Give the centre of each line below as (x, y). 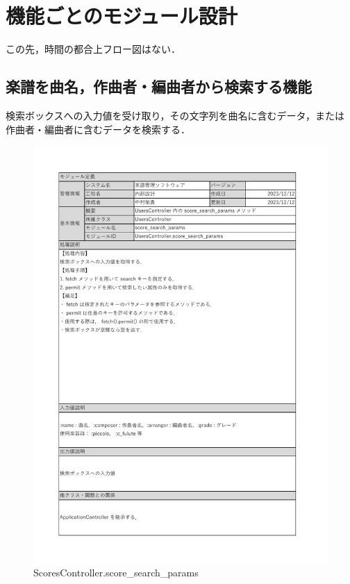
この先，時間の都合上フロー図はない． (93, 49)
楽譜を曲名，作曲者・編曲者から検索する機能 (159, 86)
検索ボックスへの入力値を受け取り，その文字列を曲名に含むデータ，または (175, 115)
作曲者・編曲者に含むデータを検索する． (98, 129)
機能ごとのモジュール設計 (122, 16)
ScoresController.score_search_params (116, 573)
